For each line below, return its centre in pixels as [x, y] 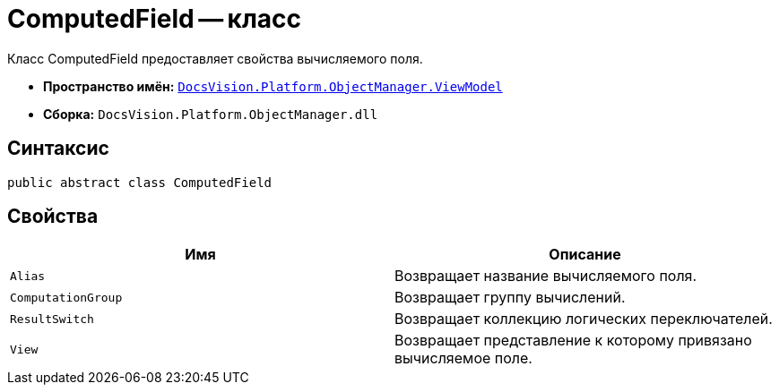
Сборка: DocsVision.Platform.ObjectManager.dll [211, 114]
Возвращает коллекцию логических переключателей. [584, 319]
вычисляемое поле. [463, 358]
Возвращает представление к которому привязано [573, 341]
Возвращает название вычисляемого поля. [546, 276]
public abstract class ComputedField [140, 182]
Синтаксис [58, 149]
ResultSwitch [52, 319]
